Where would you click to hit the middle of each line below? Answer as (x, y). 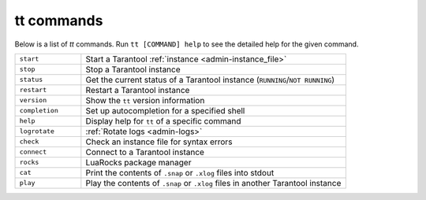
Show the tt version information (145, 100)
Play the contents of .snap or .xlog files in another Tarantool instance (213, 183)
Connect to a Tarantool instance (145, 152)
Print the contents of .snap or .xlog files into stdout (180, 172)
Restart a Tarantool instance (138, 90)
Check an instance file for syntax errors (159, 142)
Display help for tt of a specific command (163, 120)
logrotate (37, 131)
